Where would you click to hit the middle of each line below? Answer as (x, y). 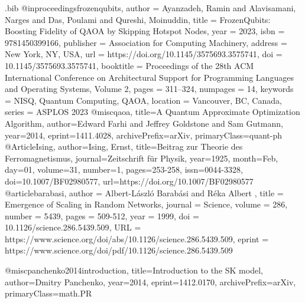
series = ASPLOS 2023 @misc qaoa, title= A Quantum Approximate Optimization (152, 112)
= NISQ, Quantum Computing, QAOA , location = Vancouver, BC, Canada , (143, 100)
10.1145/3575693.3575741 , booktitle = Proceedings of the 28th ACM (129, 65)
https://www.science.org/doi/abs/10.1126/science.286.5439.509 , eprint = (137, 238)
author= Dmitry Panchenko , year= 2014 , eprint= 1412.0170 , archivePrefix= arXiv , (150, 281)
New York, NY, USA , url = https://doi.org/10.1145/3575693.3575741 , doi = (144, 54)
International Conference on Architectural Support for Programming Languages (149, 77)
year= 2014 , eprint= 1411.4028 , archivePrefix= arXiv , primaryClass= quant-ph (143, 135)
